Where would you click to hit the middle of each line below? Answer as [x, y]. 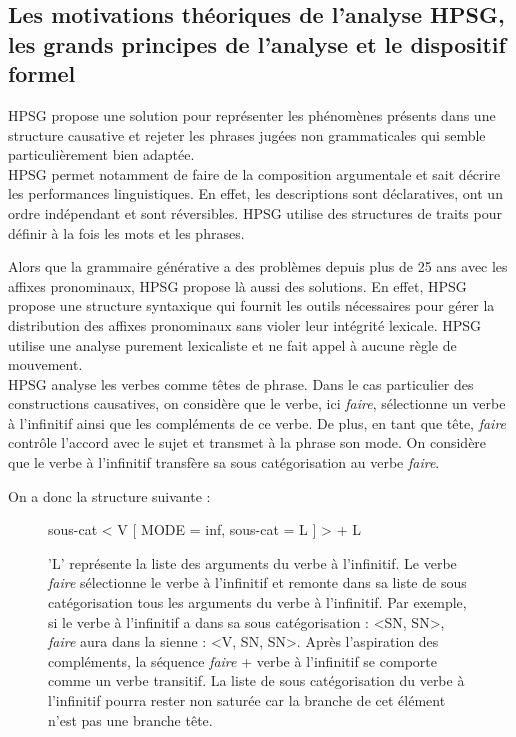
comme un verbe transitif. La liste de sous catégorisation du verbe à [256, 680]
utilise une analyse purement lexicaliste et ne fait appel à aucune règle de [232, 344]
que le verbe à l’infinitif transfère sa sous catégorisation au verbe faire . [224, 462]
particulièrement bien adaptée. [101, 154]
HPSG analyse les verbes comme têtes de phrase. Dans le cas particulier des [241, 383]
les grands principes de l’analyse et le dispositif [257, 43]
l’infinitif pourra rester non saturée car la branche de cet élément [247, 700]
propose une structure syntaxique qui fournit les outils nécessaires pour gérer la [251, 305]
